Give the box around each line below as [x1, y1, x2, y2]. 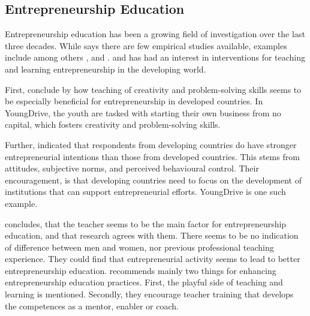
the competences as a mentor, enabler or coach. [5, 299, 179, 312]
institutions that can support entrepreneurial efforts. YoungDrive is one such [5, 185, 286, 198]
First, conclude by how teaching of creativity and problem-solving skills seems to [5, 83, 302, 95]
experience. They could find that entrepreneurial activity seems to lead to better [5, 252, 300, 265]
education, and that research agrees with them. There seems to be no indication [5, 229, 299, 242]
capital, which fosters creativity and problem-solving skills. [5, 118, 221, 131]
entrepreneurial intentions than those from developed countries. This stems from [5, 150, 300, 162]
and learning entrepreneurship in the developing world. [5, 62, 206, 75]
